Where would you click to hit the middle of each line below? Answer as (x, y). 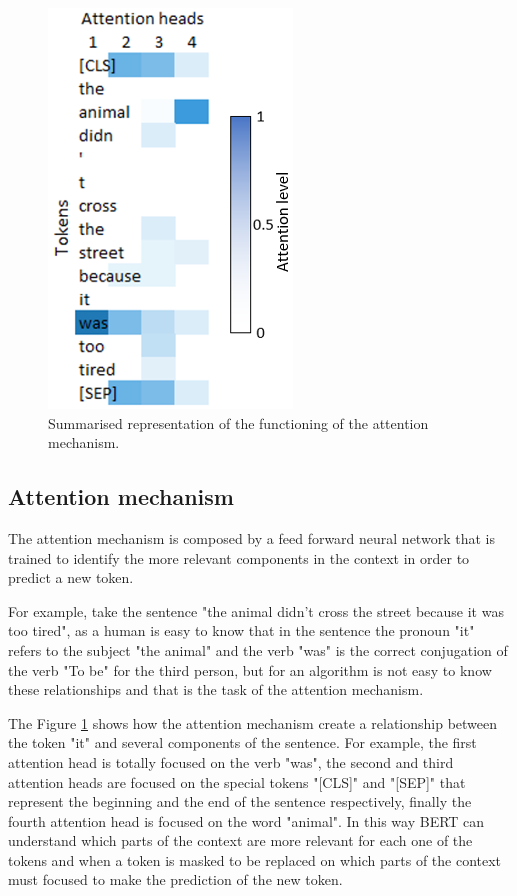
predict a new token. (71, 577)
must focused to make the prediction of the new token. (175, 879)
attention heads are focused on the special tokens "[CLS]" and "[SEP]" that (237, 781)
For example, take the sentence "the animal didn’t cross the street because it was (256, 610)
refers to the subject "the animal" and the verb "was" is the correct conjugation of (258, 649)
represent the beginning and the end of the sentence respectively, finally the (240, 801)
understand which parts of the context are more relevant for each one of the (240, 840)
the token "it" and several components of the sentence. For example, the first (242, 742)
